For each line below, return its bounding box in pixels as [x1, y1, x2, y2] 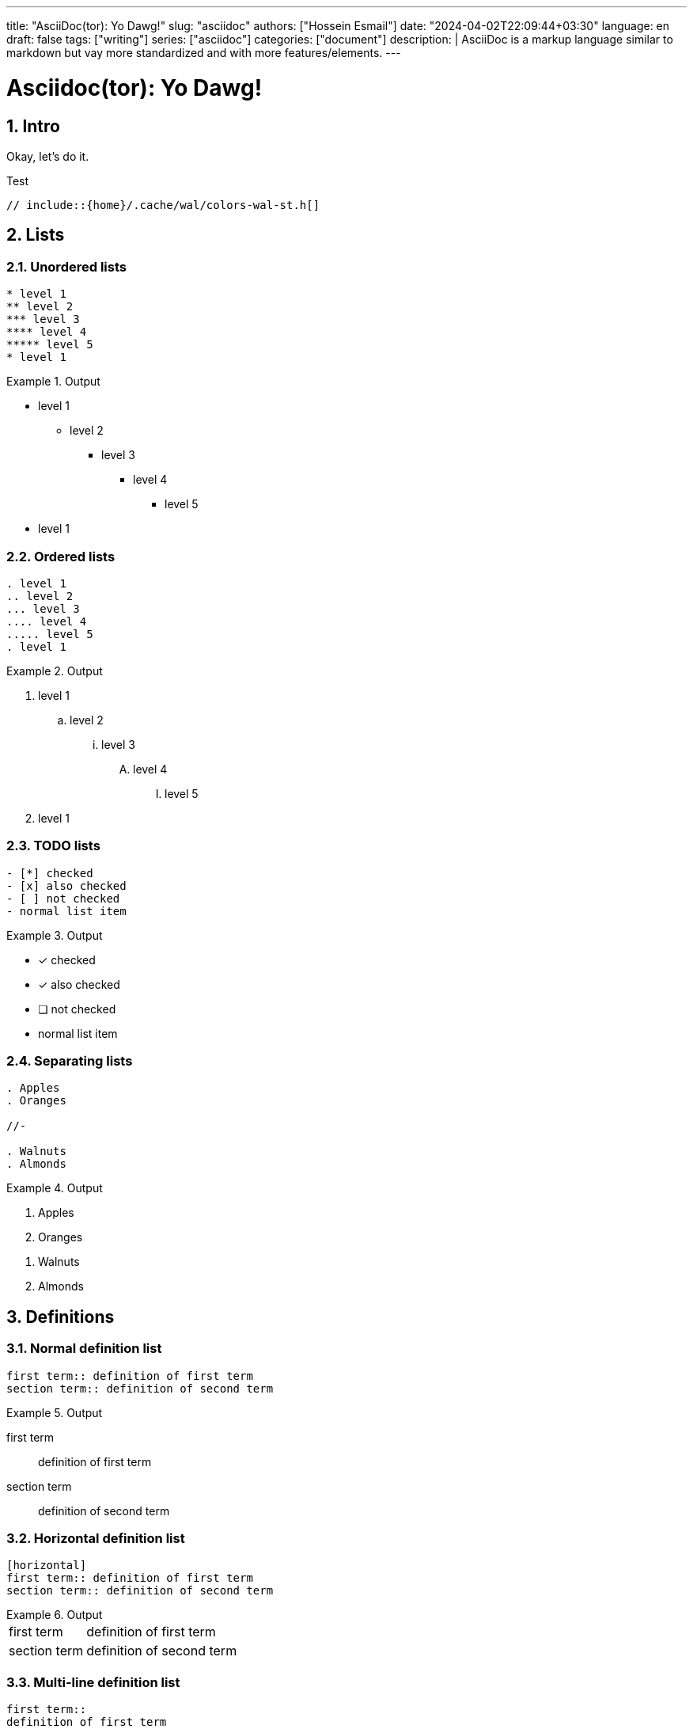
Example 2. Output [6, 663, 103, 678]
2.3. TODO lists [6, 838, 100, 854]
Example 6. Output [6, 1608, 103, 1622]
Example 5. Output [6, 1405, 103, 1419]
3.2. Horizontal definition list [6, 1529, 185, 1546]
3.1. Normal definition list [6, 1340, 162, 1357]
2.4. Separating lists [6, 1053, 133, 1070]
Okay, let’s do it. [6, 149, 89, 163]
